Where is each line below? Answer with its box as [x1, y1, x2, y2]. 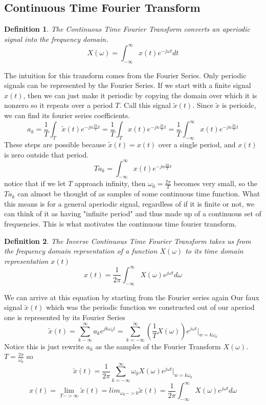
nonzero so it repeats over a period [4, 100, 113, 110]
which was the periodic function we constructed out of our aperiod [46, 302, 255, 312]
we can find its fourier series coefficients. [4, 110, 130, 121]
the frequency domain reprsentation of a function [4, 245, 158, 256]
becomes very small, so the [173, 178, 258, 189]
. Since [192, 100, 213, 110]
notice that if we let [4, 178, 66, 189]
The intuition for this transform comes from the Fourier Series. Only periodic [4, 70, 247, 80]
